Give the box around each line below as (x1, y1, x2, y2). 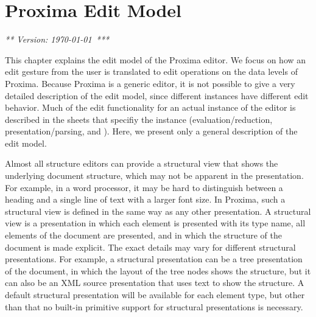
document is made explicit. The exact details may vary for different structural (5, 240, 296, 253)
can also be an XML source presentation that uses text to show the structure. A (5, 276, 304, 289)
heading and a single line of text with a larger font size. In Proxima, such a (5, 193, 286, 206)
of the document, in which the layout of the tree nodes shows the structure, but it (5, 264, 311, 277)
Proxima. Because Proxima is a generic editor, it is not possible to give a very (5, 77, 295, 89)
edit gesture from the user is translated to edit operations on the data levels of (5, 65, 298, 78)
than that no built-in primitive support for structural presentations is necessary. (5, 300, 303, 313)
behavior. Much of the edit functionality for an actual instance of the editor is (5, 101, 296, 114)
